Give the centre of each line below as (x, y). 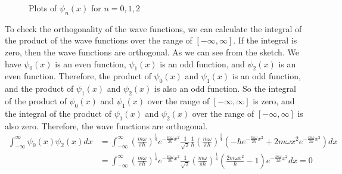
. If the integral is (265, 40)
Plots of (43, 8)
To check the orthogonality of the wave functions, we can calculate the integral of (153, 28)
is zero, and (274, 100)
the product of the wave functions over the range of (99, 40)
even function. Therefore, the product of (78, 76)
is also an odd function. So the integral (225, 88)
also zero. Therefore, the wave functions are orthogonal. (106, 125)
